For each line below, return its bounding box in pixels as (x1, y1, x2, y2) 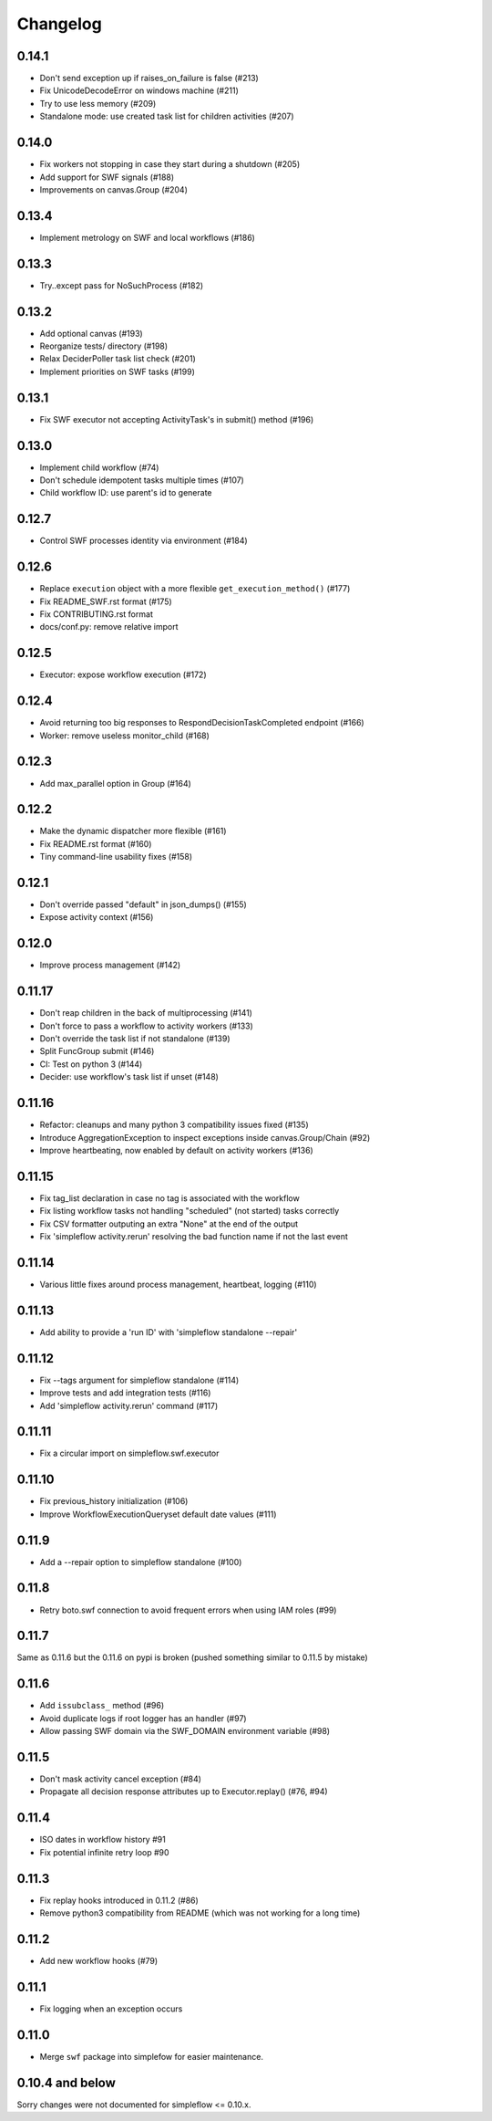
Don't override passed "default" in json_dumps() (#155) (39, 899, 248, 910)
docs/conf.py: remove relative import (39, 622, 179, 632)
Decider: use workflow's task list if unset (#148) (39, 1071, 219, 1082)
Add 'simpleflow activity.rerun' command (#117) (39, 1400, 219, 1411)
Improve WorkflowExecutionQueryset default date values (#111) (39, 1509, 277, 1520)
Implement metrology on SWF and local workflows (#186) (39, 232, 255, 243)
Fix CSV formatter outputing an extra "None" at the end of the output (39, 1218, 299, 1229)
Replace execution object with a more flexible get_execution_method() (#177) (39, 583, 351, 594)
